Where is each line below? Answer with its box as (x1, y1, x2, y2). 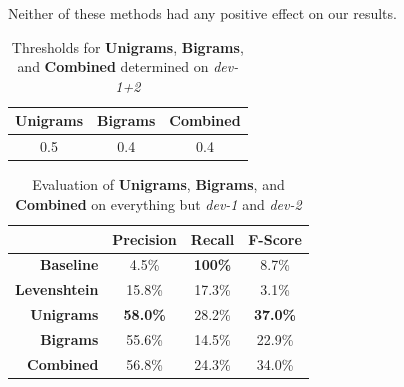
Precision (112, 228, 177, 249)
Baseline (40, 254, 99, 275)
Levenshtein (15, 279, 99, 300)
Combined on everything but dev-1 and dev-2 (15, 193, 302, 214)
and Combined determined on (17, 56, 209, 77)
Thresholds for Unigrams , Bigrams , (11, 36, 244, 57)
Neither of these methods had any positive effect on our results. (8, 3, 397, 23)
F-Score (248, 228, 302, 249)
